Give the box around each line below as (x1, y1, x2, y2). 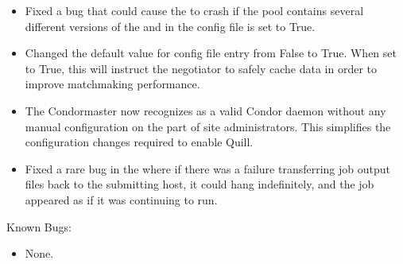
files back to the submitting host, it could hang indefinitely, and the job (25, 176, 374, 192)
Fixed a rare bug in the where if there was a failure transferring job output (25, 160, 390, 177)
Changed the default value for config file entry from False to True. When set (25, 45, 397, 61)
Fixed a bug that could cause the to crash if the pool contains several (25, 2, 364, 18)
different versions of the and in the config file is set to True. (25, 17, 316, 34)
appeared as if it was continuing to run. (25, 191, 218, 208)
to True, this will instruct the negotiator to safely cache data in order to (25, 60, 377, 76)
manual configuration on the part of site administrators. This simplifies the (25, 118, 391, 134)
